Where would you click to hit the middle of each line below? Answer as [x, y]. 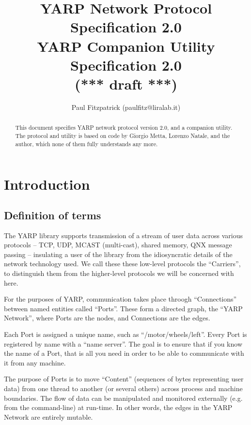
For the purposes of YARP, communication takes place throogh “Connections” [120, 299]
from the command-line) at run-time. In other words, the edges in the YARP [118, 407]
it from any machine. [35, 362]
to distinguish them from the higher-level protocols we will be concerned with [119, 273]
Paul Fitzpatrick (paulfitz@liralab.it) [126, 107]
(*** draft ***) [126, 83]
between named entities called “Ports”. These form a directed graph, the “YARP [123, 308]
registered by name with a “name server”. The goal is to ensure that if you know [123, 343]
